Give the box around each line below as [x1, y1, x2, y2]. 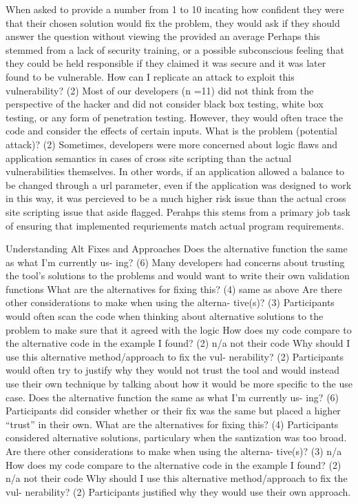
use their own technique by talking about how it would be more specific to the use [6, 376, 352, 391]
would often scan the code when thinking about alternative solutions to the [6, 309, 324, 323]
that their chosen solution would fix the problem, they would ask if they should [6, 15, 340, 30]
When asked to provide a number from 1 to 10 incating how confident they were [6, 2, 344, 16]
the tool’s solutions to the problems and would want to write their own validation [6, 268, 350, 283]
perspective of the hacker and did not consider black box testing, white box [6, 97, 324, 111]
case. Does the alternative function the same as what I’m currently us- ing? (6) [6, 390, 339, 404]
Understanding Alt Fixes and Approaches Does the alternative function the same [6, 241, 348, 256]
